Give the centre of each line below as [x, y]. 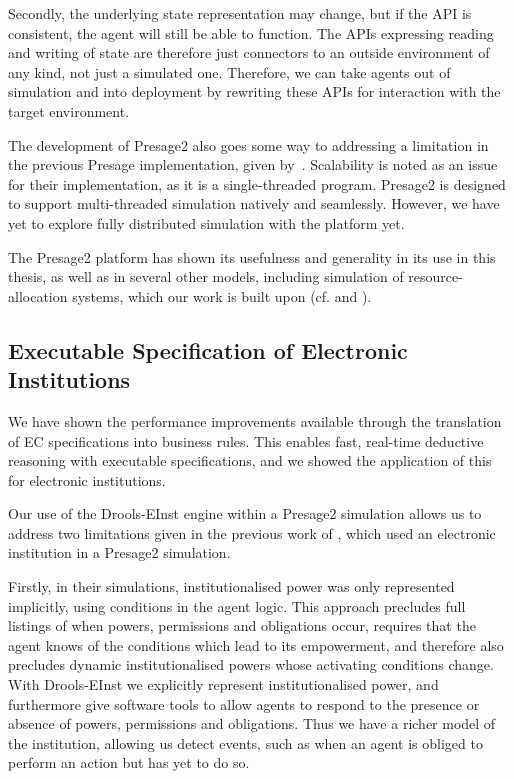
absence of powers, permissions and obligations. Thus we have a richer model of [252, 723]
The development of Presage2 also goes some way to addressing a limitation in [248, 144]
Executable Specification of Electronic [208, 349]
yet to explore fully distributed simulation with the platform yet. [206, 222]
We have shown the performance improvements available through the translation [255, 420]
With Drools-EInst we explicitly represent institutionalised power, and [223, 684]
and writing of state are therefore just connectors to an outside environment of [249, 52]
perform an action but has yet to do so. [129, 762]
